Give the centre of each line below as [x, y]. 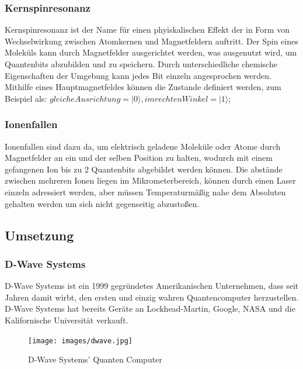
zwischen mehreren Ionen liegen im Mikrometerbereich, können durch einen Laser [150, 180]
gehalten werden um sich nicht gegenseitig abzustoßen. [102, 203]
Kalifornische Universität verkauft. [67, 320]
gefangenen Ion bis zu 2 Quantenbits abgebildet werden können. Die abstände [144, 169]
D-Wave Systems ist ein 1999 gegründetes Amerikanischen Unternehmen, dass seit [152, 286]
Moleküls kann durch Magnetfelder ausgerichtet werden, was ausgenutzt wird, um [151, 52]
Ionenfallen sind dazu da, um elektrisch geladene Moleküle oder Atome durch [143, 146]
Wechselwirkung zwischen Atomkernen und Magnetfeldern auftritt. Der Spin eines [151, 41]
